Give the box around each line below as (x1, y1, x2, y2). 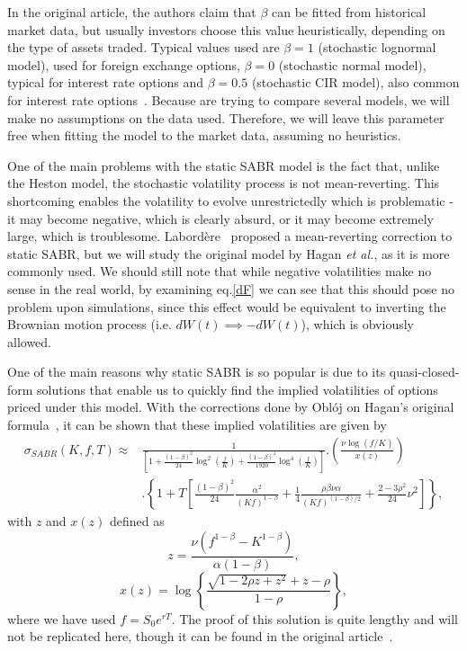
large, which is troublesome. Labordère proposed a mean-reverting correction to (7, 227, 453, 245)
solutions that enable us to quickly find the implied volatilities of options (37, 379, 438, 398)
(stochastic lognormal (318, 38, 436, 57)
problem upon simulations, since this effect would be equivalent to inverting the (7, 297, 446, 316)
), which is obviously (301, 315, 414, 334)
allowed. (7, 332, 51, 351)
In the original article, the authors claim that (7, 3, 256, 21)
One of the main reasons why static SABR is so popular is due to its (7, 362, 386, 381)
